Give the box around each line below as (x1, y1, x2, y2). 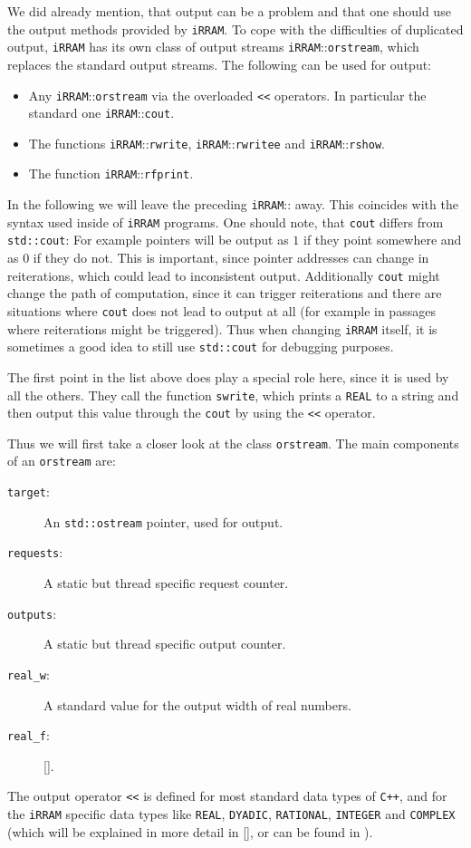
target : (7, 482, 50, 501)
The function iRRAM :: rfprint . (28, 164, 194, 183)
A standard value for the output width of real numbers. (43, 695, 351, 714)
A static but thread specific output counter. (43, 634, 286, 653)
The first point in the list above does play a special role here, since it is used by (7, 367, 449, 386)
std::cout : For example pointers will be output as (7, 230, 289, 249)
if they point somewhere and (303, 230, 462, 249)
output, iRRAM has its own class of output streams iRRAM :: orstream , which (7, 37, 419, 56)
